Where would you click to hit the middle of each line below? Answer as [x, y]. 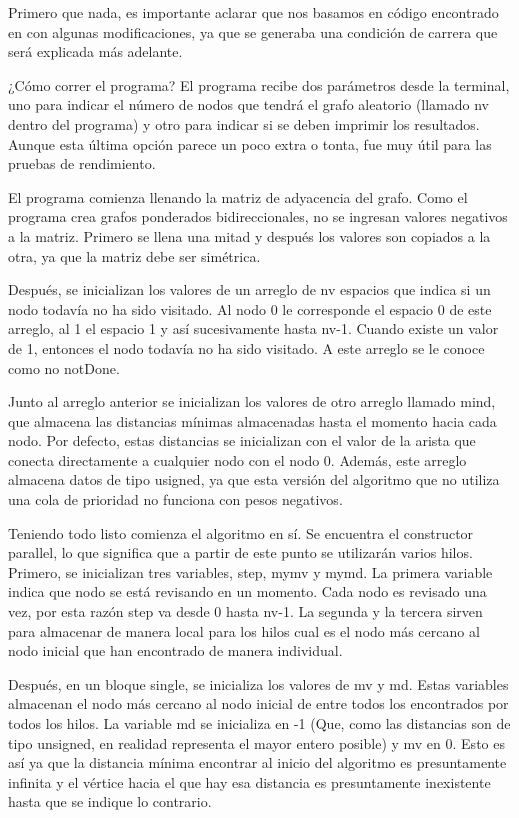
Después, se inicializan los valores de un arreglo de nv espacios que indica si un [249, 289]
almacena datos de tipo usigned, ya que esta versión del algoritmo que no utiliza [254, 479]
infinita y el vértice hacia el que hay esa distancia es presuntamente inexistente [249, 781]
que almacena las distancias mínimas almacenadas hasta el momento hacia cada [252, 420]
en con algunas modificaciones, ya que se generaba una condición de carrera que [253, 31]
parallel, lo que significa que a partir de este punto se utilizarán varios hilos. [240, 552]
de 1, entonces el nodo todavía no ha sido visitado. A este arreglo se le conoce [246, 347]
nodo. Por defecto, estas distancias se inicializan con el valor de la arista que [242, 440]
